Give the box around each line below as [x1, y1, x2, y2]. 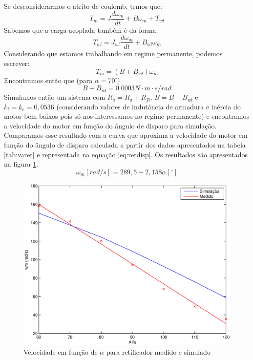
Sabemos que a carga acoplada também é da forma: [4, 24, 158, 35]
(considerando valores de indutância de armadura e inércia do [56, 101, 241, 111]
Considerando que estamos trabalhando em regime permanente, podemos [4, 48, 223, 59]
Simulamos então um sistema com [4, 92, 105, 102]
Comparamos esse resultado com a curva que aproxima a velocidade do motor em [4, 130, 248, 140]
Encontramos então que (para [4, 75, 93, 85]
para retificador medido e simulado [106, 346, 211, 357]
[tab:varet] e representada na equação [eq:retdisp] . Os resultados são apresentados [4, 149, 248, 159]
